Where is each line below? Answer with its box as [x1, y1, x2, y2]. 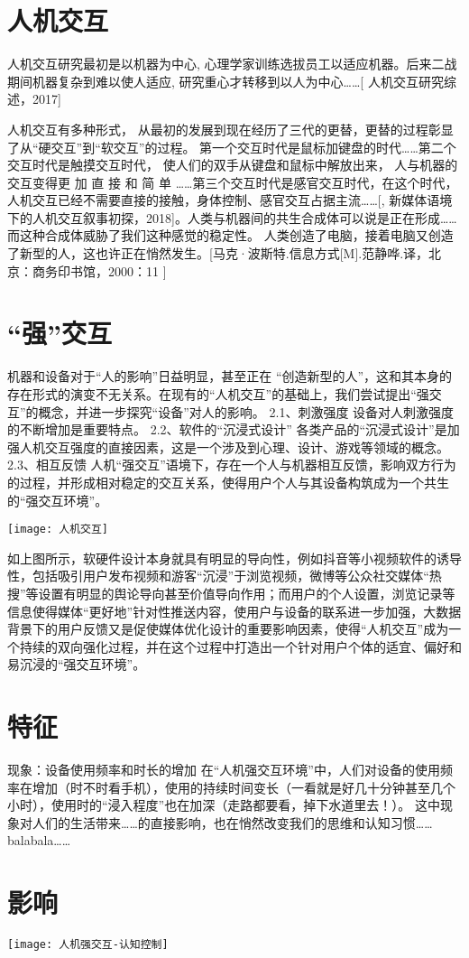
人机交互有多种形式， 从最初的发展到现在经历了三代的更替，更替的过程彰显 [7, 119, 454, 138]
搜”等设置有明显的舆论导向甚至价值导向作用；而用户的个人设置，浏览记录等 [7, 583, 455, 602]
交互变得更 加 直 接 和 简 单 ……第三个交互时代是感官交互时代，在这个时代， [7, 172, 458, 191]
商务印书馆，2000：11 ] [32, 261, 167, 280]
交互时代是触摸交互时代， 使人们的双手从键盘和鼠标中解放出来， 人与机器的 [7, 155, 458, 174]
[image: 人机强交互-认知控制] [7, 938, 169, 952]
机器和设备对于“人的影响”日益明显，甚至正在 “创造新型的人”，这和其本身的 [7, 367, 453, 386]
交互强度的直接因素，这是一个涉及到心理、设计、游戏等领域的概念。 [44, 437, 449, 456]
